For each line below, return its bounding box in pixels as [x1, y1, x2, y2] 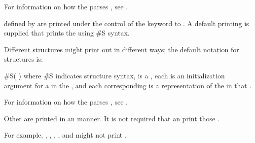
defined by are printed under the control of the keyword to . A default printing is [4, 18, 249, 28]
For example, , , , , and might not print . [4, 130, 127, 140]
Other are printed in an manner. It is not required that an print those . [4, 113, 219, 123]
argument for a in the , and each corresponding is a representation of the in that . [4, 80, 252, 90]
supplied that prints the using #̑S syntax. [4, 28, 130, 38]
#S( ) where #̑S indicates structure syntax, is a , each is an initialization [4, 70, 225, 80]
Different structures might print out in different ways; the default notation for [4, 44, 239, 54]
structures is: [4, 54, 43, 64]
